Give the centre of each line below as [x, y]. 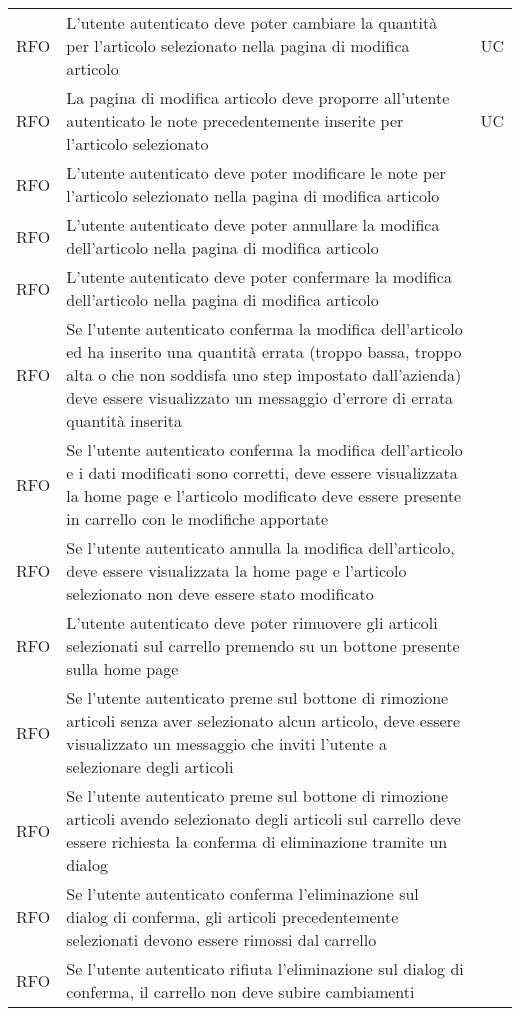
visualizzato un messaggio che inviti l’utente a [226, 743]
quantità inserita [124, 420]
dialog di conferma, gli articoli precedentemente [232, 916]
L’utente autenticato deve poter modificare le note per [256, 172]
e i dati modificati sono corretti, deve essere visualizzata [262, 472]
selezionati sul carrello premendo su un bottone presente [263, 645]
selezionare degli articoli [150, 766]
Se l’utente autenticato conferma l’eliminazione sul [242, 893]
